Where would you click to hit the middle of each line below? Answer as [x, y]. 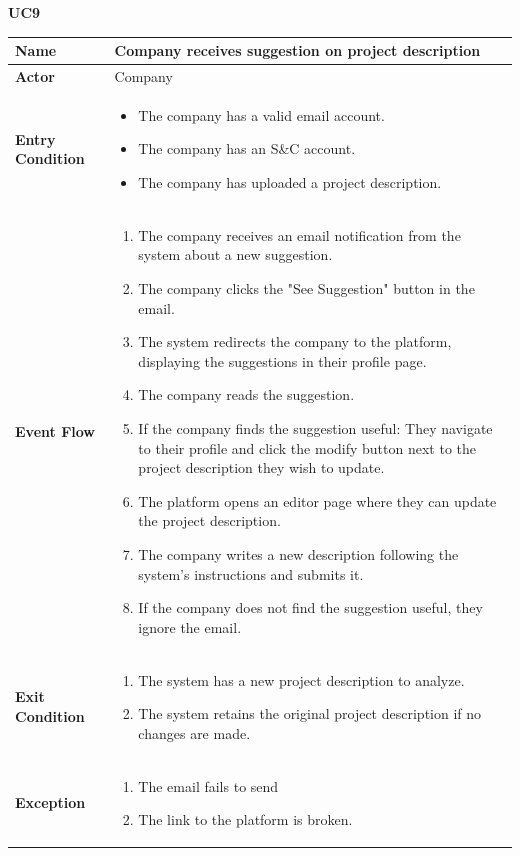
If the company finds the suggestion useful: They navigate [315, 427]
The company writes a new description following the [298, 553]
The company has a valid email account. [261, 114]
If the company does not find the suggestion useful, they [310, 607]
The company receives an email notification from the [299, 234]
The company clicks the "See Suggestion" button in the [306, 288]
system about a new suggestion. [235, 254]
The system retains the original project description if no [310, 713]
